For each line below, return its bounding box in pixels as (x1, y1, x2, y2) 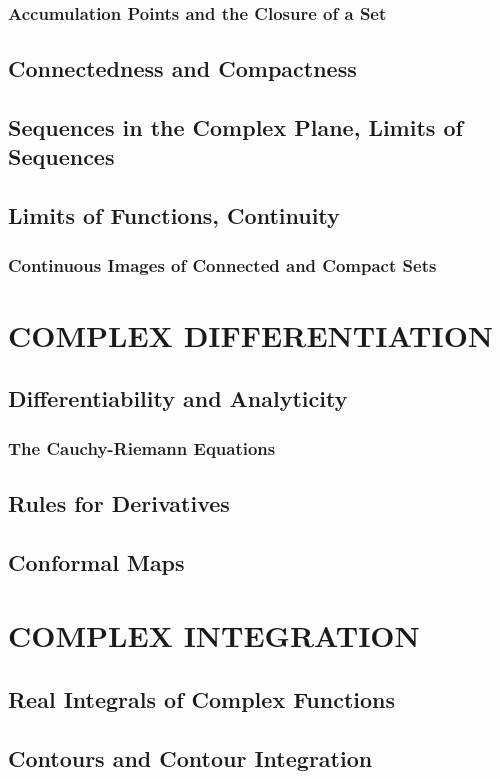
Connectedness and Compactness (8, 53, 357, 84)
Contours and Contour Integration (8, 742, 373, 773)
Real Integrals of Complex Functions (8, 683, 396, 714)
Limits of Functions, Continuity (8, 200, 340, 231)
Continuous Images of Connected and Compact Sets (8, 252, 437, 277)
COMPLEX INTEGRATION (8, 615, 420, 656)
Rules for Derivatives (8, 487, 230, 518)
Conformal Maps (8, 546, 185, 577)
